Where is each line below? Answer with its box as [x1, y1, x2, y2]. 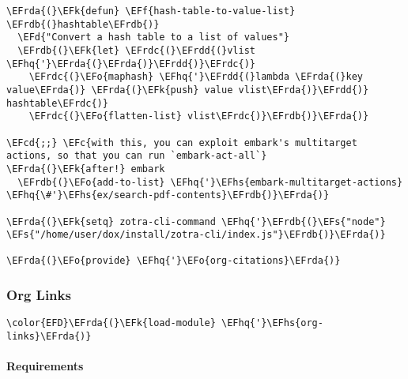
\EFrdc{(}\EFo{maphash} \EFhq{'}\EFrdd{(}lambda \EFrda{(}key [28, 71, 364, 83]
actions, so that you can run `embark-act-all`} [6, 150, 267, 162]
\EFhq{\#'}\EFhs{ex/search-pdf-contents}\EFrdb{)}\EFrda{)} [6, 189, 330, 201]
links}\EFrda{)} [6, 331, 92, 342]
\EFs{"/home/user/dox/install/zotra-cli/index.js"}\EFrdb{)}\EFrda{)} [6, 229, 386, 241]
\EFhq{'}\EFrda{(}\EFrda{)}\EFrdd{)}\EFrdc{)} [6, 58, 255, 69]
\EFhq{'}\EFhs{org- [221, 317, 323, 329]
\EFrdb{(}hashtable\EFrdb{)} [6, 18, 160, 30]
